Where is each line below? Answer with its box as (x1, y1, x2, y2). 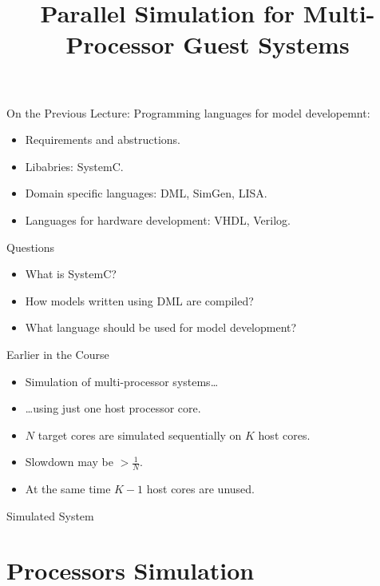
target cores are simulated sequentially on (38, 426, 242, 443)
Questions (6, 238, 55, 255)
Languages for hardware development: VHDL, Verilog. (25, 211, 291, 228)
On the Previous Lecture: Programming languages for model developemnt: (6, 104, 370, 121)
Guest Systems (183, 28, 350, 61)
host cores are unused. (146, 480, 255, 497)
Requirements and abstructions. (25, 131, 180, 148)
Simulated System (6, 507, 94, 524)
